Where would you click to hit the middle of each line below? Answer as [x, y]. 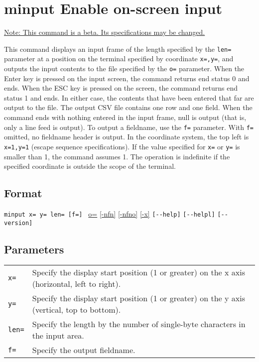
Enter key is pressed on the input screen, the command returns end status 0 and [127, 78]
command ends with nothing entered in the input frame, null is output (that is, [125, 117]
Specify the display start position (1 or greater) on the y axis [138, 298]
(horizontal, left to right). [76, 284]
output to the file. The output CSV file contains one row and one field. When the [128, 107]
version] [18, 223]
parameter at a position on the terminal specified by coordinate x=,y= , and [119, 59]
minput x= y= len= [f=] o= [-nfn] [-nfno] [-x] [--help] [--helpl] [110, 213]
